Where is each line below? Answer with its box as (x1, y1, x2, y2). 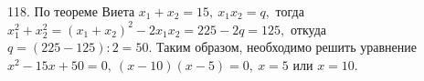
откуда (290, 19, 326, 38)
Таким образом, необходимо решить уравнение (155, 37, 417, 56)
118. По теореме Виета (7, 2, 135, 20)
